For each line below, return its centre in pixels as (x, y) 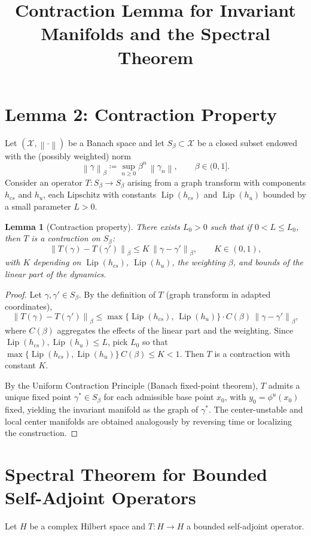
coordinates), (29, 306)
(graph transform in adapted (218, 294)
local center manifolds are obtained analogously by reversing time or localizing (148, 421)
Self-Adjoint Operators (100, 497)
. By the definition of (117, 294)
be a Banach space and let (116, 142)
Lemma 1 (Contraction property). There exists (92, 226)
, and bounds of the (268, 262)
